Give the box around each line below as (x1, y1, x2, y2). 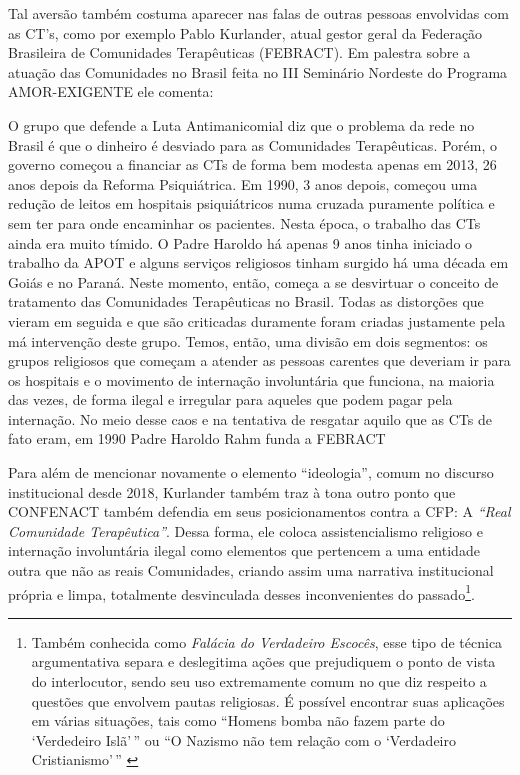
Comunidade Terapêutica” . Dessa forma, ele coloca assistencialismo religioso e (8, 520, 483, 541)
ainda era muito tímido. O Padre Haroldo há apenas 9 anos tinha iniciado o (8, 232, 473, 253)
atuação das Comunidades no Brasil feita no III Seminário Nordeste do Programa (8, 61, 508, 82)
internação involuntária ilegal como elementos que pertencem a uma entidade (8, 540, 480, 561)
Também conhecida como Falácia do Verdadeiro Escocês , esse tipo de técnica (31, 631, 503, 652)
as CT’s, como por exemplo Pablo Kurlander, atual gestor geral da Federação (8, 22, 483, 43)
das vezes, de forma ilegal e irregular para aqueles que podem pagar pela (8, 389, 453, 410)
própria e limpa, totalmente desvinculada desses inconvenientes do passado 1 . (8, 580, 475, 604)
